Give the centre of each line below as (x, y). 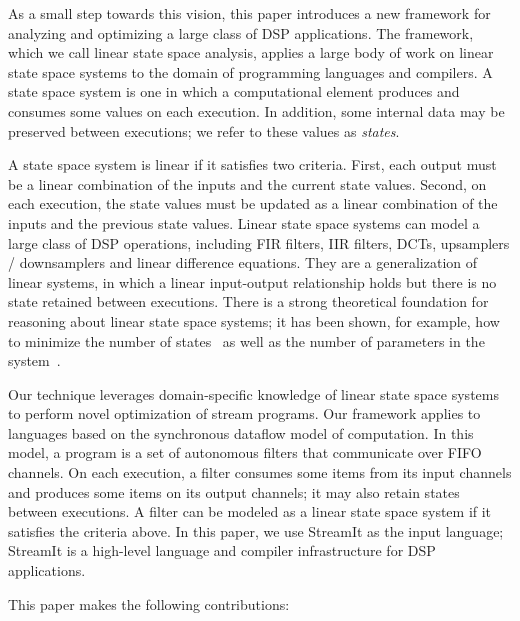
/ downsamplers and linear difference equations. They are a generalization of (243, 262)
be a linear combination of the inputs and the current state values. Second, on (247, 183)
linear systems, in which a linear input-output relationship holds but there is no (252, 281)
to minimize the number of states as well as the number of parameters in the (246, 340)
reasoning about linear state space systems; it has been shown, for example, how (254, 320)
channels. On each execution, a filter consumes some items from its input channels (260, 472)
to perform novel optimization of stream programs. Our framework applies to (244, 413)
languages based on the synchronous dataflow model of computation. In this (241, 432)
